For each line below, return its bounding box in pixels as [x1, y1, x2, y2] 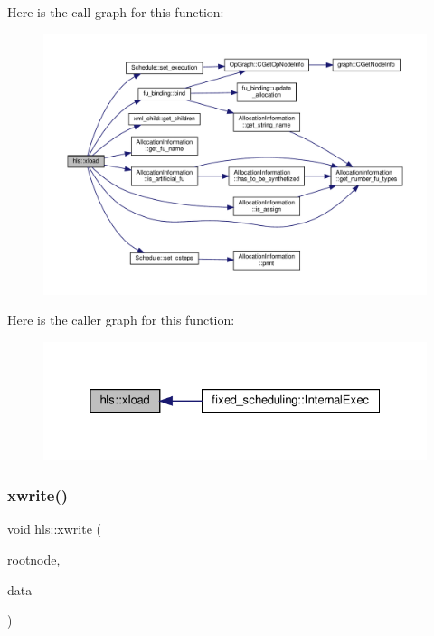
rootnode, [7, 550, 61, 569]
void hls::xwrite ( [7, 519, 101, 538]
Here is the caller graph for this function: [7, 310, 235, 329]
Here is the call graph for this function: [7, 3, 224, 21]
